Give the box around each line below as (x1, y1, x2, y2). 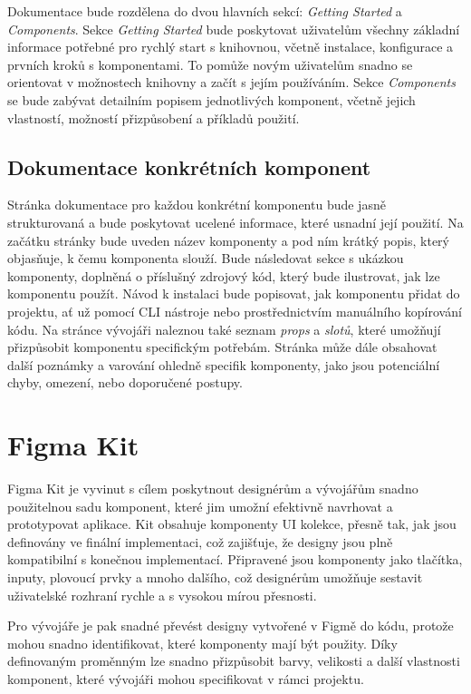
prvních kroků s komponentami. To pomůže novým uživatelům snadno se (7, 54, 413, 73)
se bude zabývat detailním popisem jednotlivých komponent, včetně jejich (7, 90, 416, 109)
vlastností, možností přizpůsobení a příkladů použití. (7, 108, 300, 127)
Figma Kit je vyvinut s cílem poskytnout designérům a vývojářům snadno (7, 479, 418, 498)
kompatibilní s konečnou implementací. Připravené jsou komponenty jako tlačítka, (7, 550, 463, 569)
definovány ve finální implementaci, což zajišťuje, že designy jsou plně (7, 532, 393, 551)
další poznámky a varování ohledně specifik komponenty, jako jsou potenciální (7, 355, 440, 374)
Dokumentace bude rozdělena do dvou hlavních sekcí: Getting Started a (7, 2, 402, 20)
